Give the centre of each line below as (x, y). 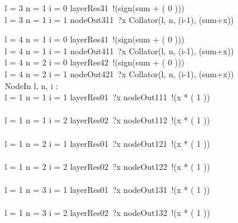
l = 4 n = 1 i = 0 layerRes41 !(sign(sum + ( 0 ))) (95, 39)
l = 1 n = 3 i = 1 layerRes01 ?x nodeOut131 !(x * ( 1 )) (108, 189)
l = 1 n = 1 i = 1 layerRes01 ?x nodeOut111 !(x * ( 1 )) (108, 97)
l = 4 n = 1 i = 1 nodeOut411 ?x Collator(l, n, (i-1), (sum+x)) (119, 50)
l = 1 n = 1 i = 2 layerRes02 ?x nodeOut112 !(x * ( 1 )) (108, 120)
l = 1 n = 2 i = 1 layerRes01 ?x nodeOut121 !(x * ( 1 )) (108, 143)
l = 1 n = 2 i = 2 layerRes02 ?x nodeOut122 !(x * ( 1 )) (108, 166)
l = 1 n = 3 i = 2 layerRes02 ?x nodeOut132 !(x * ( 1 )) (108, 213)
